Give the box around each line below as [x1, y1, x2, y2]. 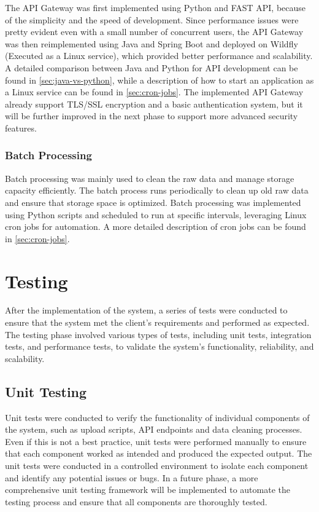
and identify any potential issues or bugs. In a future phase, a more [5, 471, 258, 484]
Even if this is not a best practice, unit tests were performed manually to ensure [5, 435, 307, 447]
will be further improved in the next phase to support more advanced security [5, 109, 298, 122]
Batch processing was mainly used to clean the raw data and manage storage [5, 171, 294, 184]
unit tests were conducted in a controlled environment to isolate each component [5, 459, 309, 471]
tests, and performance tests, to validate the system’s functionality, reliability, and [5, 340, 314, 353]
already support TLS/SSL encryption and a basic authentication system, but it [5, 97, 303, 110]
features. [5, 121, 37, 134]
